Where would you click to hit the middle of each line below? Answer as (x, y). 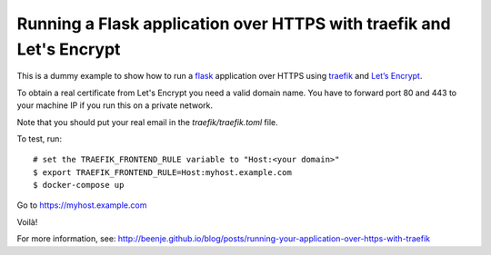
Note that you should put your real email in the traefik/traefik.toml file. (148, 122)
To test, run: (40, 138)
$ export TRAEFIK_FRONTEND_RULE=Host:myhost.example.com (163, 172)
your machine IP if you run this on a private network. (115, 105)
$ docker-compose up (79, 185)
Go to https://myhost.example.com (82, 205)
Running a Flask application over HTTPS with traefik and (234, 24)
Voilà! (27, 221)
